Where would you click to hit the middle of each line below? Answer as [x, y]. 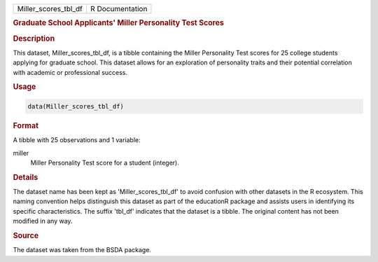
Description [34, 39]
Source [26, 235]
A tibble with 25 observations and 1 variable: [77, 140]
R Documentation [119, 9]
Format [26, 125]
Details [26, 177]
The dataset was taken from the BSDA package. [82, 250]
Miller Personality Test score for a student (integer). [105, 163]
